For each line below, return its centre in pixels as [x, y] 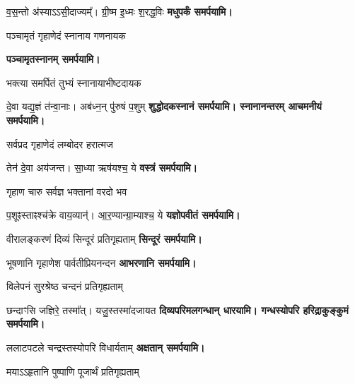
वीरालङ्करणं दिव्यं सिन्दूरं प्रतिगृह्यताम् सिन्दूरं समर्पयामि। [104, 238]
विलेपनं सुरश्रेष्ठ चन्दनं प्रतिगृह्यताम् [65, 286]
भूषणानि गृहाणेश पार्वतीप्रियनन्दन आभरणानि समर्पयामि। [101, 262]
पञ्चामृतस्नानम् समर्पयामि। [53, 59]
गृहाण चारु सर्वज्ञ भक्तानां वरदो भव [67, 191]
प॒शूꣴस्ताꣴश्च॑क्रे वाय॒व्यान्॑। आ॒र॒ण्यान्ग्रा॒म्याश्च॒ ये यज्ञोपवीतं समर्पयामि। [123, 215]
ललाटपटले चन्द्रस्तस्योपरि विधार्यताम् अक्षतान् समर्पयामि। [106, 347]
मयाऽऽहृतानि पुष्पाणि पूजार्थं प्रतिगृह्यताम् [73, 371]
